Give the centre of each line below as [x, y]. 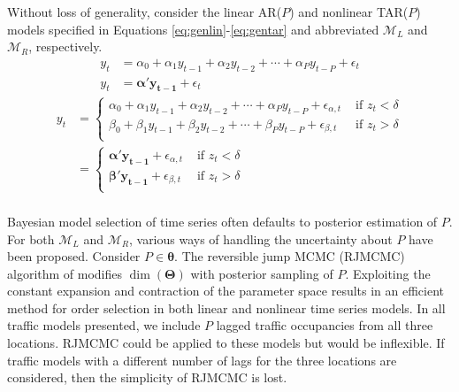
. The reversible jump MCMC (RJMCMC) [290, 256]
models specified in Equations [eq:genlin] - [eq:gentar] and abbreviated [193, 29]
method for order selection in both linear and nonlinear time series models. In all [226, 307]
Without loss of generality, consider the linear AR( [145, 12]
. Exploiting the [388, 273]
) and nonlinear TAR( [349, 12]
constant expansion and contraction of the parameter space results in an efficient [226, 291]
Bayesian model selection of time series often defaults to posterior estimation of [222, 221]
